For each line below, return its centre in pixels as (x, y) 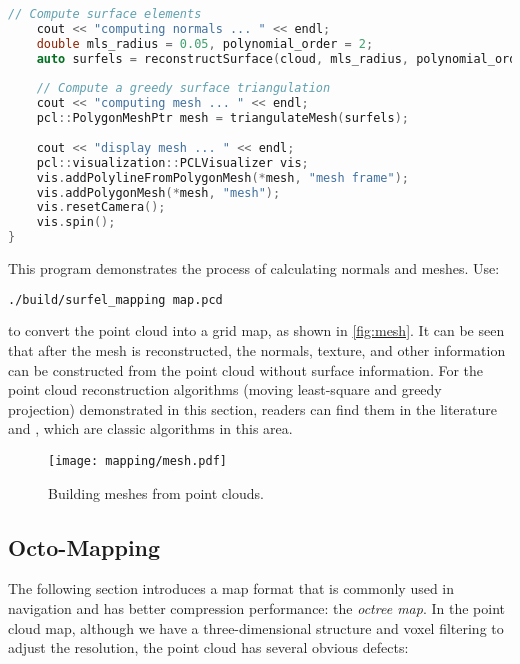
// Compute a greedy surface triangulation (183, 88)
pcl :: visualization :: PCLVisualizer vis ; (172, 162)
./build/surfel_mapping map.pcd (115, 299)
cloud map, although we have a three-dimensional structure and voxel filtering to (256, 627)
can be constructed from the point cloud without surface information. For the (246, 369)
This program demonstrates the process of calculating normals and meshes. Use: (254, 268)
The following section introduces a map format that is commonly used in (231, 588)
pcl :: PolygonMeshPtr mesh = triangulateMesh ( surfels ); (222, 118)
